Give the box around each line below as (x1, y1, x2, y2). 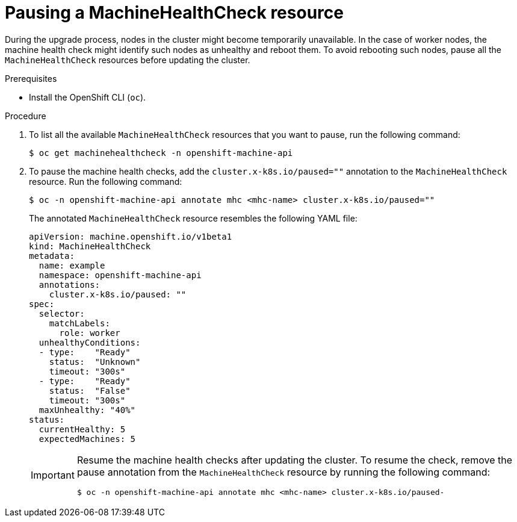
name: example (39, 260, 105, 270)
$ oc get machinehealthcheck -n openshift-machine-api (29, 148, 293, 158)
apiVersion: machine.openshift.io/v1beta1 (29, 231, 232, 241)
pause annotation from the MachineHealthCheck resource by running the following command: (76, 465, 491, 478)
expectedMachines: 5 (39, 433, 136, 444)
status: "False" (49, 385, 131, 396)
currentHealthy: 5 (39, 424, 126, 434)
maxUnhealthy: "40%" (39, 405, 136, 415)
